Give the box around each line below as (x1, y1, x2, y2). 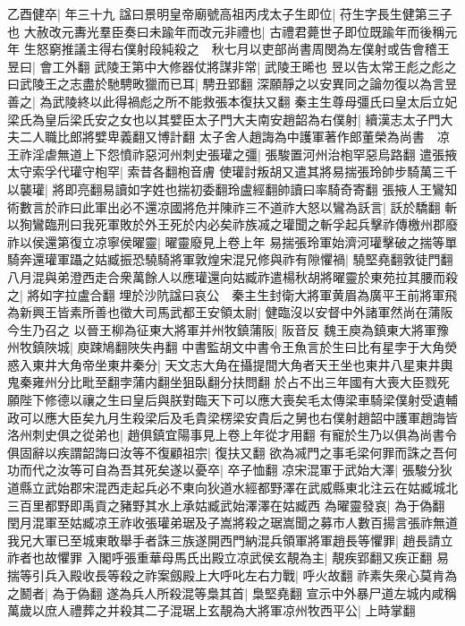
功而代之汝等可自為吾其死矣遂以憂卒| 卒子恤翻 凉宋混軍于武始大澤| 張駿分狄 (7, 460, 452, 479)
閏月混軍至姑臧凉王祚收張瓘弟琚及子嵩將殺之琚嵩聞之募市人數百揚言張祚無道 (7, 513, 458, 532)
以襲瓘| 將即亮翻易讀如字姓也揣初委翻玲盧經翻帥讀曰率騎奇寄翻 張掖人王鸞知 (7, 179, 458, 198)
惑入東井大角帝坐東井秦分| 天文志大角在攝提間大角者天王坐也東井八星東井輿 (7, 355, 453, 373)
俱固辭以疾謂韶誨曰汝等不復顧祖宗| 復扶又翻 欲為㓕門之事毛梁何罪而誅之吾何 (7, 442, 458, 461)
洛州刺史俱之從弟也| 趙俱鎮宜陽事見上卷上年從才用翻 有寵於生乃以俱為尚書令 (7, 425, 458, 444)
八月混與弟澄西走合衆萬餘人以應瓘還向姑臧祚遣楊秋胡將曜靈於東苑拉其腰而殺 (7, 267, 458, 286)
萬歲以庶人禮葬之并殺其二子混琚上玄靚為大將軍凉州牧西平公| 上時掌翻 (7, 601, 416, 620)
